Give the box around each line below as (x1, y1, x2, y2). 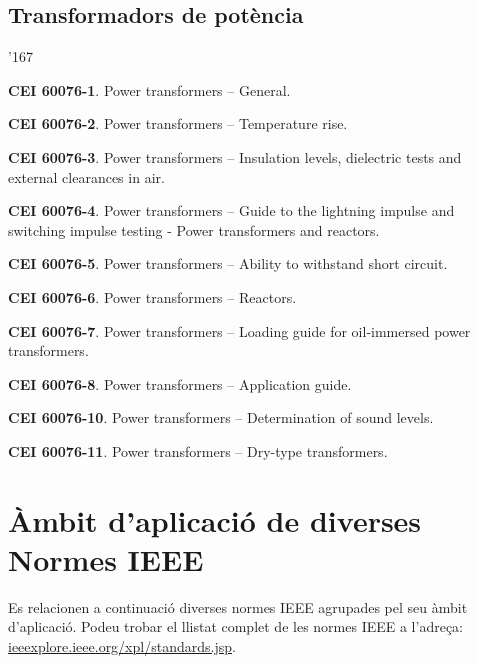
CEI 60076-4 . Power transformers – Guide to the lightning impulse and (8, 200, 455, 221)
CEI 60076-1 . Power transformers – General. (8, 79, 291, 100)
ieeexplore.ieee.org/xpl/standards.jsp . (8, 636, 236, 657)
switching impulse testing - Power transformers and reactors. (8, 219, 380, 240)
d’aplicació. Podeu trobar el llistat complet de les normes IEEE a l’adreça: (8, 616, 464, 637)
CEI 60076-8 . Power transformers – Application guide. (8, 373, 352, 394)
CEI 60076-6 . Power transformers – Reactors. (8, 286, 297, 307)
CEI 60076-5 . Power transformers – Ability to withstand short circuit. (8, 253, 448, 274)
